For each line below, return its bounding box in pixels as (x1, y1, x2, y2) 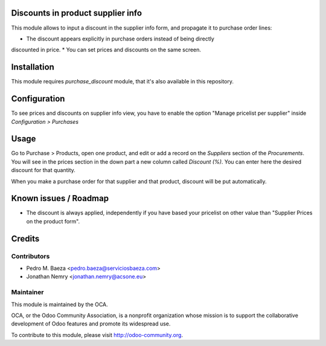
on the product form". (26, 217, 80, 225)
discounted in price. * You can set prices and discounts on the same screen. (11, 46, 202, 54)
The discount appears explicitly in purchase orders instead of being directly (26, 35, 214, 42)
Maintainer (11, 288, 44, 296)
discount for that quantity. (11, 167, 75, 174)
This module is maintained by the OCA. (11, 301, 108, 308)
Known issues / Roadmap (11, 193, 109, 203)
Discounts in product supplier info (11, 8, 142, 18)
